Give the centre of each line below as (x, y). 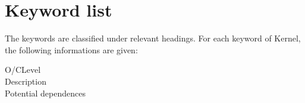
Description (26, 81)
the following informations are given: (71, 49)
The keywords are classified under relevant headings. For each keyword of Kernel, (153, 38)
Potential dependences (45, 93)
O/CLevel (23, 70)
